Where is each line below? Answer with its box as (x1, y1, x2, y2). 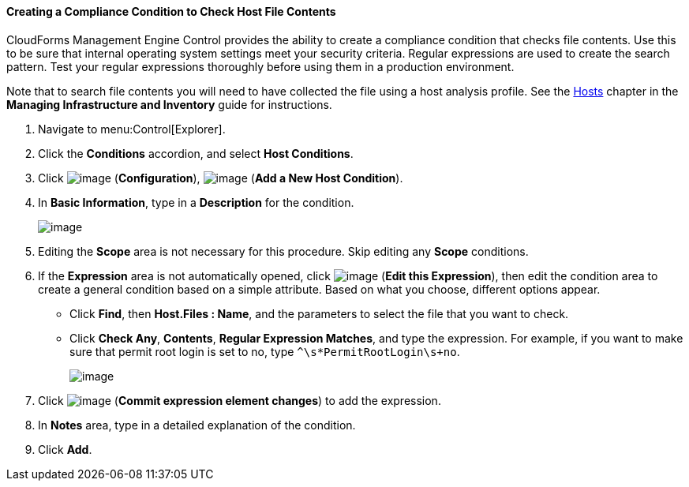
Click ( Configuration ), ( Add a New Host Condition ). (38, 170, 403, 185)
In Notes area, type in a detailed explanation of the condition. (38, 418, 356, 432)
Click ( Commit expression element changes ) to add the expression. (38, 393, 441, 407)
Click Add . (38, 442, 92, 456)
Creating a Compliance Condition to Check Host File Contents (6, 5, 336, 18)
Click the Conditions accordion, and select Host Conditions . (38, 146, 354, 160)
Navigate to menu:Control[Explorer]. (38, 122, 226, 136)
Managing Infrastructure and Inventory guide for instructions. (6, 97, 332, 111)
